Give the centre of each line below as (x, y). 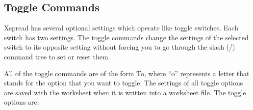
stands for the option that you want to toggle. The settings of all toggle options (124, 83)
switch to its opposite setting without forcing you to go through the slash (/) (120, 47)
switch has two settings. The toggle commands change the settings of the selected (126, 37)
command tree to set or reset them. (57, 56)
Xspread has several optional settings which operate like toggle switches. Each (121, 28)
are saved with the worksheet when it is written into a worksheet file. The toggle (125, 92)
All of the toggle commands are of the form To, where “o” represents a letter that (127, 73)
